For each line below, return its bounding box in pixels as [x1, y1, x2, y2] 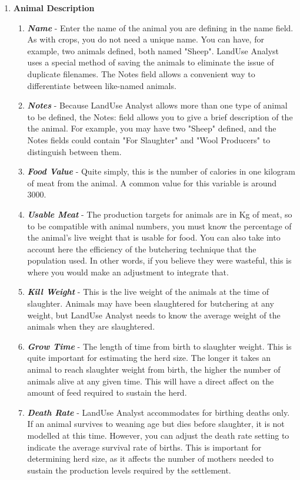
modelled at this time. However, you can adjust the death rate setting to [27, 429, 289, 441]
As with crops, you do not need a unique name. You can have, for [27, 33, 264, 45]
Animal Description [13, 2, 95, 14]
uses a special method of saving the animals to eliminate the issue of [27, 56, 274, 68]
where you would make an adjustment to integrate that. [27, 265, 229, 278]
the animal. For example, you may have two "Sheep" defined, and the [27, 122, 276, 134]
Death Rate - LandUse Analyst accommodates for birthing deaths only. [27, 406, 290, 418]
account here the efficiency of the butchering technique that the [27, 242, 256, 255]
